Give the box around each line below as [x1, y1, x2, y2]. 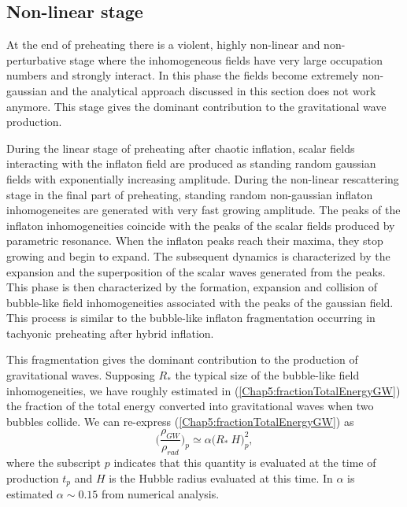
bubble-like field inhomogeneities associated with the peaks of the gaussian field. [6, 294, 394, 310]
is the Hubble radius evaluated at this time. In [109, 469, 333, 486]
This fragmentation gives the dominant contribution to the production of [6, 351, 358, 368]
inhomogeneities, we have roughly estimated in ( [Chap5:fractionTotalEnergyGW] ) [6, 382, 401, 398]
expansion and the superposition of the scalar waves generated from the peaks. [6, 263, 386, 279]
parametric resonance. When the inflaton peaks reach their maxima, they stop [6, 232, 383, 249]
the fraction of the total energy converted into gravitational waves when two [6, 398, 374, 414]
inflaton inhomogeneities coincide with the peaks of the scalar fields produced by [6, 216, 395, 233]
